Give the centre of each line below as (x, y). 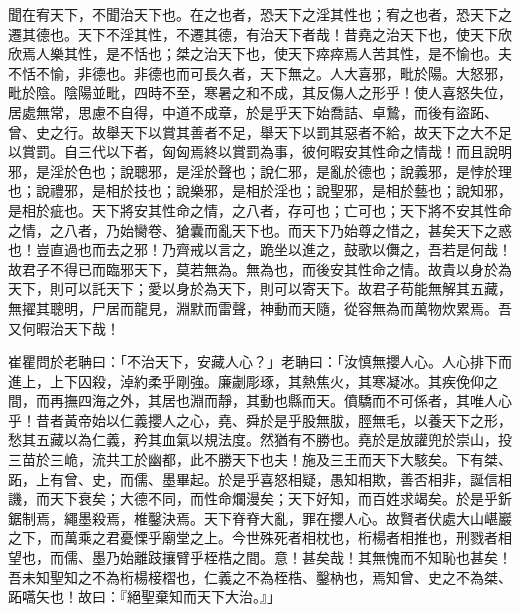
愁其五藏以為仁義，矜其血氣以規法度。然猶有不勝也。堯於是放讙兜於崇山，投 (260, 439)
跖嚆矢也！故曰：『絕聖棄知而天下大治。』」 (144, 596)
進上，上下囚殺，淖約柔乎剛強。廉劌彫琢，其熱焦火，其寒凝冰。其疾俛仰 (246, 380)
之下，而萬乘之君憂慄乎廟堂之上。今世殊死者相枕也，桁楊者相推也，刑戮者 (253, 537)
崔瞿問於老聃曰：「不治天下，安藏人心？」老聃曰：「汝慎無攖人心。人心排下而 (260, 361)
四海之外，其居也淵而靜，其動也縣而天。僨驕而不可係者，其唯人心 (294, 400)
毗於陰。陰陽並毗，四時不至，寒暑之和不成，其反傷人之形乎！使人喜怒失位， (260, 92)
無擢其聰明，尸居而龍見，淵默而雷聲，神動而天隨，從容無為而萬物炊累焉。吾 (260, 307)
